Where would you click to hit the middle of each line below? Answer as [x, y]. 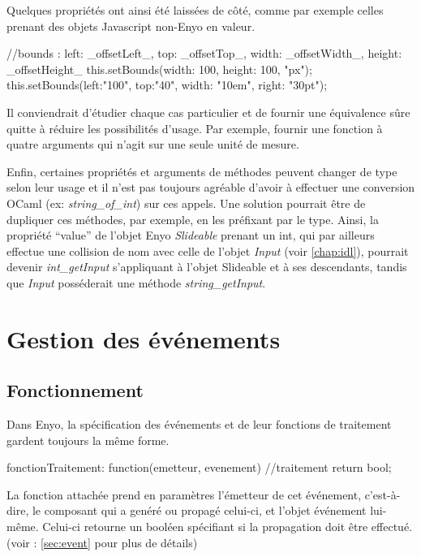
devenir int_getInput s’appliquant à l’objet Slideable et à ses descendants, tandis [207, 267]
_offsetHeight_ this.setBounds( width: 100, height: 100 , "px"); [159, 69]
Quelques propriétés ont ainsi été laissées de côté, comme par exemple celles [195, 10]
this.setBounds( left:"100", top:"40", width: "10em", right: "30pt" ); [167, 85]
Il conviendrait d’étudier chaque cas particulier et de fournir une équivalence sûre [208, 112]
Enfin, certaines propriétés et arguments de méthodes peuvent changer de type [202, 171]
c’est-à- [382, 494]
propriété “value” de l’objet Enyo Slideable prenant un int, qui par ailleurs [191, 235]
